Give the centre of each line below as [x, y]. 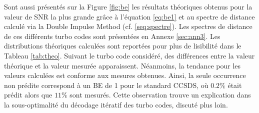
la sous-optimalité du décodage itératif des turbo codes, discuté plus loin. [116, 104]
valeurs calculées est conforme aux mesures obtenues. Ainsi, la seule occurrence [125, 75]
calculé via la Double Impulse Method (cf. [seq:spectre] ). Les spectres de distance [128, 26]
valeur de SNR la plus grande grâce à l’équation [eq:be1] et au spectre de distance [129, 16]
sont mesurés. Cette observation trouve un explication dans [160, 95]
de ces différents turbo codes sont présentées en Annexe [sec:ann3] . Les [112, 36]
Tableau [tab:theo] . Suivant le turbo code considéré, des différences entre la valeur [129, 55]
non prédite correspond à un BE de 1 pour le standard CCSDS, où [106, 85]
